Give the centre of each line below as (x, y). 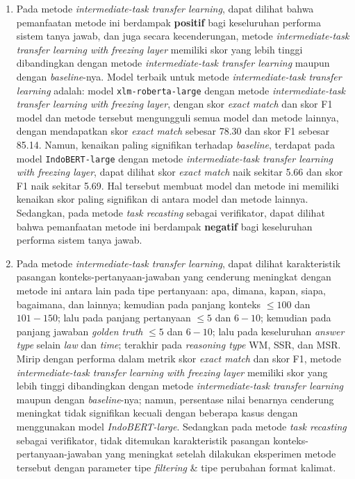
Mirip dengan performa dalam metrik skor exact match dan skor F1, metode (179, 358)
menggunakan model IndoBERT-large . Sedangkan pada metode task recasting (181, 426)
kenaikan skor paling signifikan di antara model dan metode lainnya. (162, 199)
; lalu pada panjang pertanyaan (124, 318)
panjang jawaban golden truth (80, 331)
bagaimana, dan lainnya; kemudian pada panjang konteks (139, 304)
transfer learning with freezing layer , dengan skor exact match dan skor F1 (174, 104)
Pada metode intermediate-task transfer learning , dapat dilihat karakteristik (179, 263)
